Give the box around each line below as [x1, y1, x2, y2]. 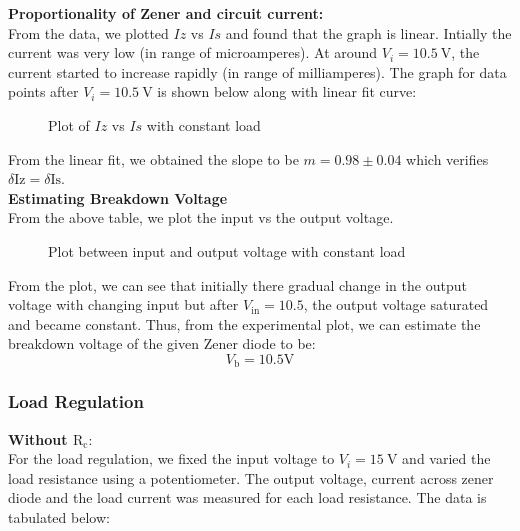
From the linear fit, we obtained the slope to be [8, 148, 299, 169]
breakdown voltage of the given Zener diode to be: [8, 333, 316, 354]
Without [8, 428, 68, 449]
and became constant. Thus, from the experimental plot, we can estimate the [8, 313, 481, 334]
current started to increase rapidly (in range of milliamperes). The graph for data [8, 61, 507, 82]
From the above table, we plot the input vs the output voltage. [8, 207, 394, 228]
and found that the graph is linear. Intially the [225, 22, 512, 43]
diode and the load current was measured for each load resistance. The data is [8, 487, 487, 508]
